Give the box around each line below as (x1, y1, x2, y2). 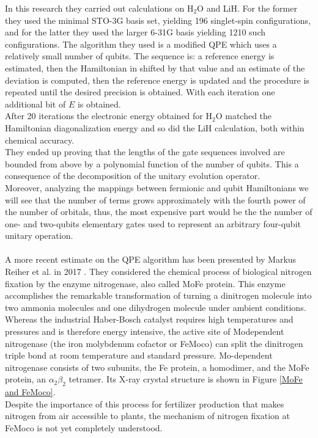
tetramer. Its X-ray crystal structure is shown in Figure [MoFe (68, 373, 303, 385)
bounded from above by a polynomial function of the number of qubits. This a (5, 157, 299, 170)
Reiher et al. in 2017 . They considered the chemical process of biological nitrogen (5, 265, 312, 278)
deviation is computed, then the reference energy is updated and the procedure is (5, 73, 309, 86)
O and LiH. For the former (197, 2, 297, 14)
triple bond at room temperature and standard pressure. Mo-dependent (5, 349, 273, 362)
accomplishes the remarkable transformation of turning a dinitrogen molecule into (5, 289, 312, 302)
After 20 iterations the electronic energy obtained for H (5, 109, 212, 122)
